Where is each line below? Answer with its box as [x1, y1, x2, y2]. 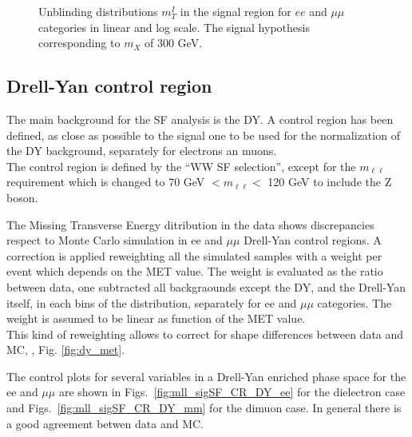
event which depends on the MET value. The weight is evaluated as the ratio [6, 263, 383, 280]
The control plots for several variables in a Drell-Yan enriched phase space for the [6, 367, 406, 384]
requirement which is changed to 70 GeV [6, 173, 205, 190]
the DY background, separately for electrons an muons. [6, 142, 277, 159]
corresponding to [38, 34, 121, 51]
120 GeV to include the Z [267, 173, 392, 190]
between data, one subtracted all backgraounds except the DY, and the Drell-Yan [6, 278, 406, 295]
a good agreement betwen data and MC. [6, 415, 204, 431]
